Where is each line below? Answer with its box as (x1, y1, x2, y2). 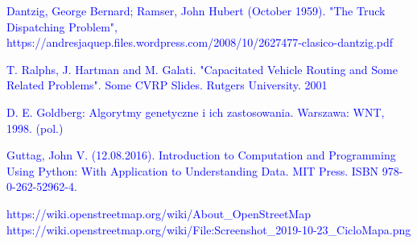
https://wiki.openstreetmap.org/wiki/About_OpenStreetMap (6, 205, 311, 221)
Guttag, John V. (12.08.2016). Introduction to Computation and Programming (6, 147, 396, 163)
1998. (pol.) (6, 119, 64, 136)
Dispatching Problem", (6, 18, 118, 35)
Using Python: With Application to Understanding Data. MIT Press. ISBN (6, 162, 379, 179)
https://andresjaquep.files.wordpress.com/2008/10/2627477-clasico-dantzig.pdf (6, 34, 394, 51)
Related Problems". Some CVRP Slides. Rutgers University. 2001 (6, 77, 328, 93)
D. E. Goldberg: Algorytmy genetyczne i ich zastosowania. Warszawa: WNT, (6, 103, 385, 120)
